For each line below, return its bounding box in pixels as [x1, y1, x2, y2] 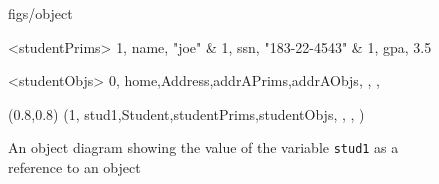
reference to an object [8, 157, 141, 178]
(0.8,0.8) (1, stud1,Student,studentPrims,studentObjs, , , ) [8, 103, 365, 124]
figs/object [8, 3, 73, 23]
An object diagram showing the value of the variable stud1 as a [8, 137, 399, 158]
